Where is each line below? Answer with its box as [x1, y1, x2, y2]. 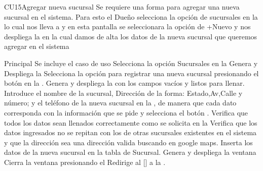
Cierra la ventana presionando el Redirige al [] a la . [4, 156, 166, 167]
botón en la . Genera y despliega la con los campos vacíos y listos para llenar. [4, 78, 245, 88]
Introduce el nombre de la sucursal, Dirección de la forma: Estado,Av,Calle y [4, 87, 243, 98]
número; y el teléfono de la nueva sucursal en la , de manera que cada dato [4, 97, 237, 108]
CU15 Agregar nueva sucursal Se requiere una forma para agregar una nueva [4, 2, 240, 12]
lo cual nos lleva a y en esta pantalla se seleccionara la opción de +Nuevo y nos [4, 21, 251, 32]
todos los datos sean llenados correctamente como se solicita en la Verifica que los [4, 117, 257, 128]
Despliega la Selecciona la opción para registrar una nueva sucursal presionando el [4, 68, 259, 78]
